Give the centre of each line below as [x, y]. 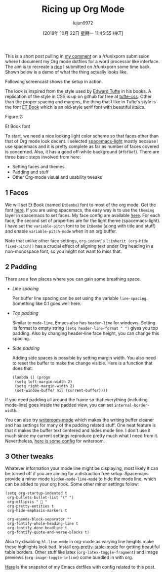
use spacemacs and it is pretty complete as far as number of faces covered [82, 146]
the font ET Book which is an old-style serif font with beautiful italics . [75, 107]
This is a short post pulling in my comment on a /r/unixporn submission [77, 56]
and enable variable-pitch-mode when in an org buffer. [61, 231]
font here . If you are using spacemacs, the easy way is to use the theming [80, 210]
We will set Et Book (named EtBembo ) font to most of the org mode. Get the [81, 205]
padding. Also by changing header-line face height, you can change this [86, 333]
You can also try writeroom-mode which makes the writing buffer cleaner [80, 420]
